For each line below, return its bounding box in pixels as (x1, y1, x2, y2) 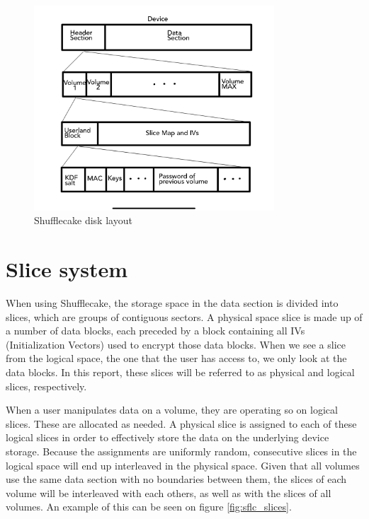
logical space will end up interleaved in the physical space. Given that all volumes (6, 457, 360, 472)
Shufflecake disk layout (34, 213, 132, 228)
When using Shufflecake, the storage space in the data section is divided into (6, 296, 339, 310)
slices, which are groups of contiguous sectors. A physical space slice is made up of (6, 309, 363, 324)
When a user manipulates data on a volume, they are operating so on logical (6, 402, 338, 417)
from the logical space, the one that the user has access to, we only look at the (6, 351, 347, 366)
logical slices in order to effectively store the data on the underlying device (6, 430, 329, 445)
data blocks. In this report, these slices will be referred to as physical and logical (6, 365, 355, 380)
